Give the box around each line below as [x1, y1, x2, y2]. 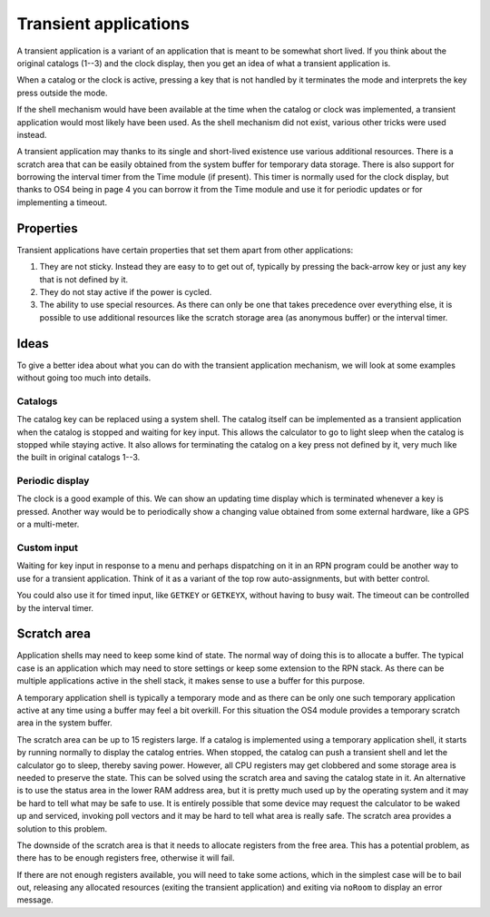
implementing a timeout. [16, 196, 108, 208]
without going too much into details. [16, 372, 152, 383]
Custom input [16, 541, 79, 554]
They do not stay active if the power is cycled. [39, 286, 212, 297]
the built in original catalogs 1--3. [16, 452, 141, 463]
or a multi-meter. [16, 518, 80, 530]
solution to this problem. [16, 823, 108, 834]
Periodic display [16, 475, 90, 488]
